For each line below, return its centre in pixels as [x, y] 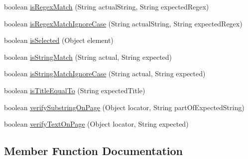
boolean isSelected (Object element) [59, 40]
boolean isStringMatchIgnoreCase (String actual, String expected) [105, 74]
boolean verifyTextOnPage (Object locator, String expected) [96, 124]
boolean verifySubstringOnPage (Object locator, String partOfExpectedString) [124, 107]
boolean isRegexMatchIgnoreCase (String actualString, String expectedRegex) [123, 23]
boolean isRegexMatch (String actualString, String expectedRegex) [107, 6]
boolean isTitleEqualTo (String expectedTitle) [75, 90]
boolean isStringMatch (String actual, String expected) [88, 57]
